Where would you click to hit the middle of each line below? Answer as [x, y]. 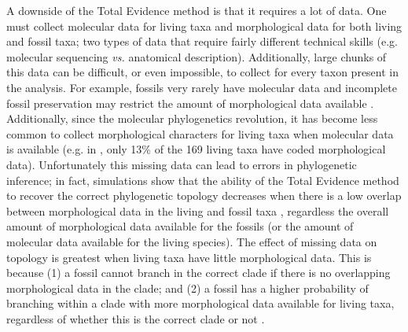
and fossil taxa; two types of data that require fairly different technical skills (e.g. [202, 41]
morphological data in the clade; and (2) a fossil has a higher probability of [187, 288]
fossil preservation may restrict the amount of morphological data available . [190, 103]
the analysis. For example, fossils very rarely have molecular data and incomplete [202, 87]
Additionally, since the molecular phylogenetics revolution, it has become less [192, 118]
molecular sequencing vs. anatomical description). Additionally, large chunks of [197, 56]
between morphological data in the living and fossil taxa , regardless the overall [198, 210]
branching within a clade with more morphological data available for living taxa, [200, 303]
